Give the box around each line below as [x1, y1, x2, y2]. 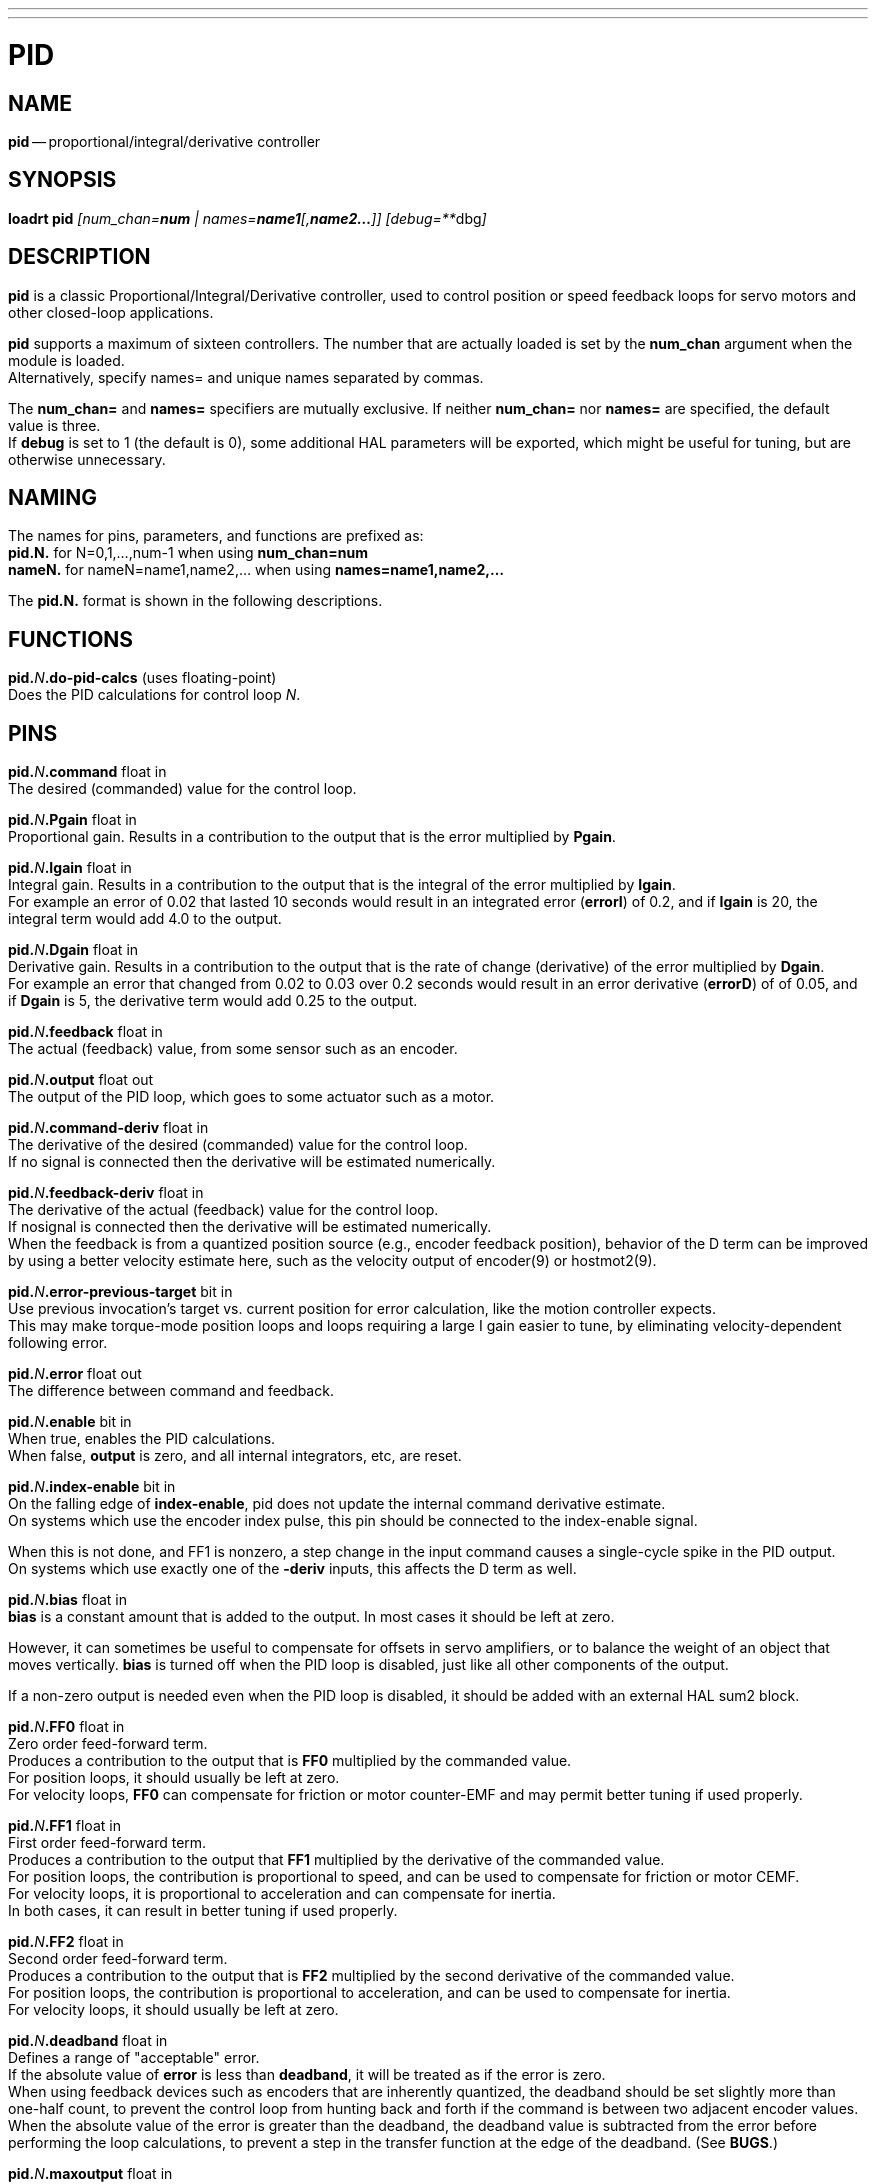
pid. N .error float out [8, 1365, 142, 1383]
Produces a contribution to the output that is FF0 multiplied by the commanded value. [8, 1752, 572, 1770]
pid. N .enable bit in [8, 1413, 132, 1431]
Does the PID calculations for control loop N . [8, 686, 301, 704]
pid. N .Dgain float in [8, 941, 139, 959]
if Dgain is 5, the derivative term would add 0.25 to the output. [8, 992, 418, 1010]
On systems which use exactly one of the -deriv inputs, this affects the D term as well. [8, 1560, 577, 1578]
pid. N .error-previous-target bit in [8, 1283, 233, 1301]
